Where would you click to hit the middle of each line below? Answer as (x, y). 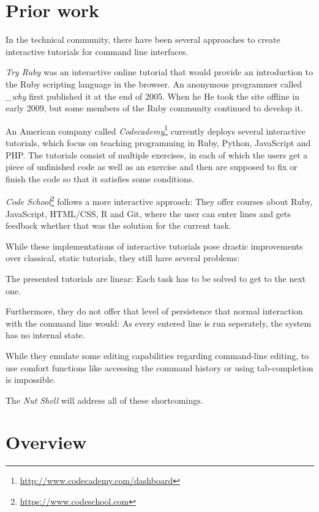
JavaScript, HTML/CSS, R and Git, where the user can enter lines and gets (148, 213)
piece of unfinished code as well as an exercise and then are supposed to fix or (152, 167)
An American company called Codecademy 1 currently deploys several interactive (156, 130)
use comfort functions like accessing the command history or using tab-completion (159, 367)
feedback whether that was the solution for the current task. (118, 225)
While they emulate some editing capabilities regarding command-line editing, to (157, 355)
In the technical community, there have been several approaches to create (143, 39)
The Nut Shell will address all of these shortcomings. (104, 400)
